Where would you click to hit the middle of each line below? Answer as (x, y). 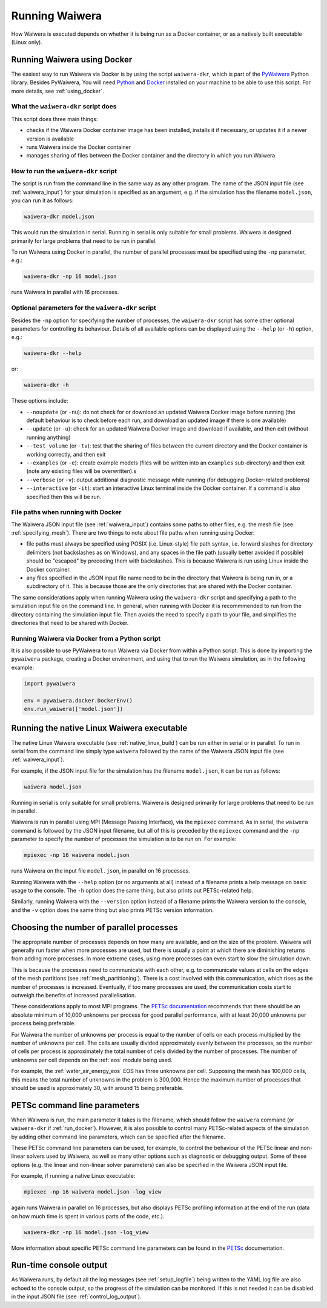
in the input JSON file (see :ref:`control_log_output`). (76, 1296)
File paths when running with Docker (66, 512)
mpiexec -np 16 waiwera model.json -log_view (93, 1192)
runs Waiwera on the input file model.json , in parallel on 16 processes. (101, 871)
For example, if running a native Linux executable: (73, 1176)
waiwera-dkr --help (53, 353)
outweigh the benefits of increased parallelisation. (74, 996)
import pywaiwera (50, 683)
